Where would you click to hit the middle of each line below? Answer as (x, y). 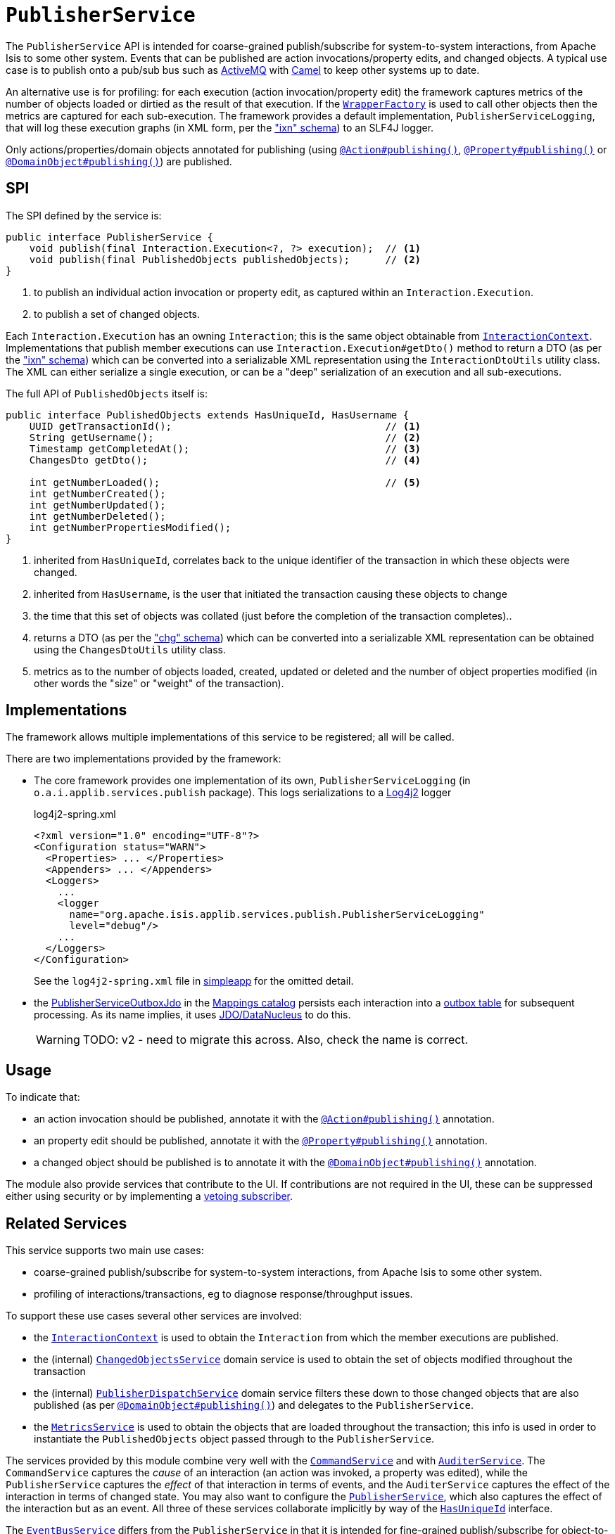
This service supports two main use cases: (105, 1251)
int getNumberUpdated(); (97, 505)
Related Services (66, 1223)
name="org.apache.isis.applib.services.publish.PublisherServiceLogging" (277, 915)
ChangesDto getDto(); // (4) (225, 460)
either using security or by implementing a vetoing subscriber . (150, 1196)
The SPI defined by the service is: (84, 215)
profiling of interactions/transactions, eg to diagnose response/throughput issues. (223, 1294)
